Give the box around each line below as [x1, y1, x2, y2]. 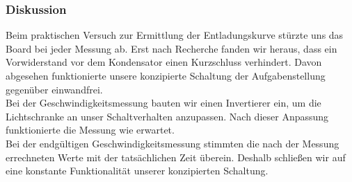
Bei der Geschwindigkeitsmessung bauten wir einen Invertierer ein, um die [6, 95, 321, 110]
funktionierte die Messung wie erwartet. [6, 122, 175, 137]
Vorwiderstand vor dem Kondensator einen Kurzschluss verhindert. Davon [6, 55, 322, 69]
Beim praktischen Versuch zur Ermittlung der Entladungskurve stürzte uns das [6, 28, 344, 42]
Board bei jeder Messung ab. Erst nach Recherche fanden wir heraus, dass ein [6, 41, 337, 55]
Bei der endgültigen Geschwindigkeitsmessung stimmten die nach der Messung [6, 136, 339, 150]
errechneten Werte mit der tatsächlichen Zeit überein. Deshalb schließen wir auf [6, 149, 346, 164]
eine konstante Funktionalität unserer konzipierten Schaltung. [6, 163, 269, 178]
